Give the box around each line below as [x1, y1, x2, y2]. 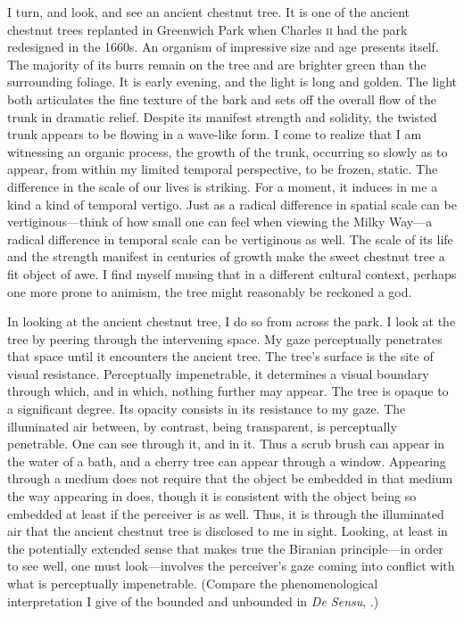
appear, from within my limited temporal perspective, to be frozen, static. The [7, 160, 438, 178]
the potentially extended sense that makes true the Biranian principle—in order [7, 539, 443, 557]
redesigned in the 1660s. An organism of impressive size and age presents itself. [7, 37, 439, 56]
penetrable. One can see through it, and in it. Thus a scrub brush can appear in [7, 434, 445, 453]
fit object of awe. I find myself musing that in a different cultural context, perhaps [7, 264, 457, 283]
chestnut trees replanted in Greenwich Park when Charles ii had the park [7, 20, 408, 38]
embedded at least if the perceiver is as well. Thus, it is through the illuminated [7, 504, 444, 522]
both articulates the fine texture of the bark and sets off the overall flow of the [7, 89, 437, 108]
